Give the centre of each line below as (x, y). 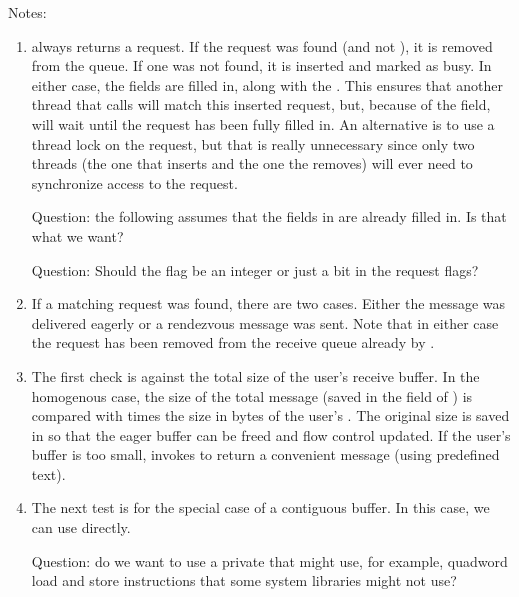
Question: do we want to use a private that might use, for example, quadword (269, 560)
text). (48, 473)
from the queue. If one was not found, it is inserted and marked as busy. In (261, 65)
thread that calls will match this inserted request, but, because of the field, (261, 104)
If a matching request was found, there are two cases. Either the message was (268, 303)
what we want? (77, 235)
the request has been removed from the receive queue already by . (233, 342)
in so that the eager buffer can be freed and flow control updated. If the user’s (271, 434)
